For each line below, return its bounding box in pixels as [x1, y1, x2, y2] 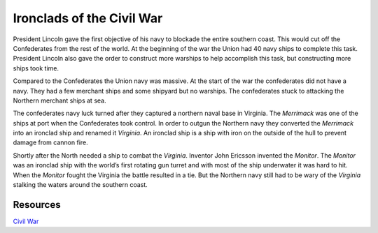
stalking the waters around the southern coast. [13, 181, 148, 189]
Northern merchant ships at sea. [13, 96, 106, 105]
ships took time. [13, 63, 59, 73]
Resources [13, 199, 61, 211]
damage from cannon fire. [13, 138, 89, 146]
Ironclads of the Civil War [13, 10, 163, 26]
